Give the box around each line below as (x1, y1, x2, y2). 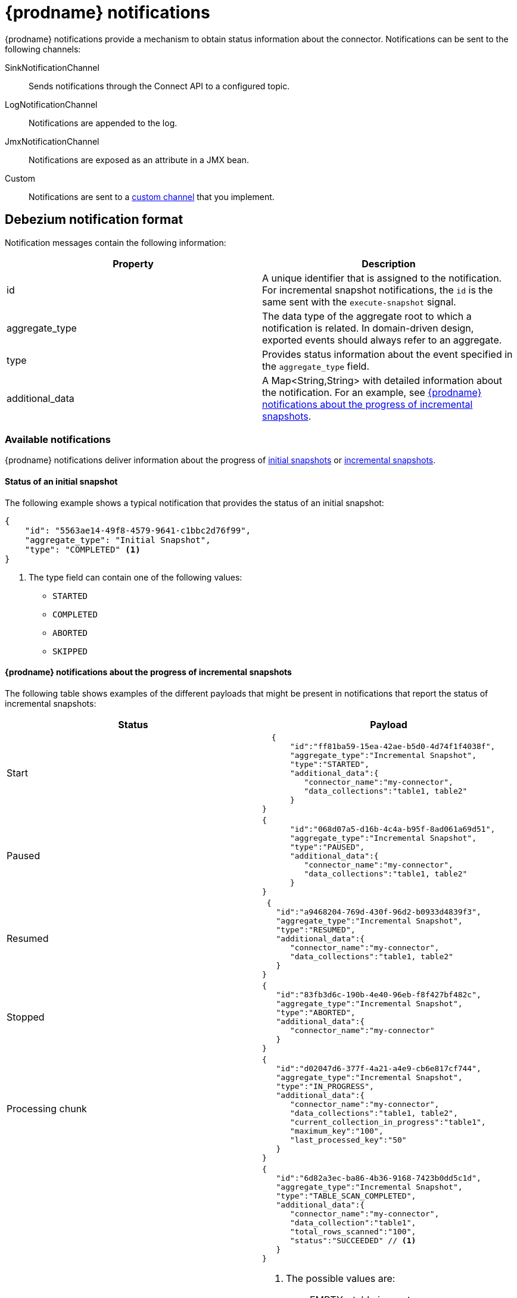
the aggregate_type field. (262, 360, 370, 372)
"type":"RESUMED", (276, 925, 356, 934)
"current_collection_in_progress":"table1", (289, 1117, 486, 1127)
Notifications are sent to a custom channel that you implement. (29, 191, 275, 202)
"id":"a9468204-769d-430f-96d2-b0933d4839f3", (276, 907, 481, 916)
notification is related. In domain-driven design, (262, 322, 474, 334)
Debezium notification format (5, 212, 183, 227)
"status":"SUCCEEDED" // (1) (289, 1235, 416, 1245)
